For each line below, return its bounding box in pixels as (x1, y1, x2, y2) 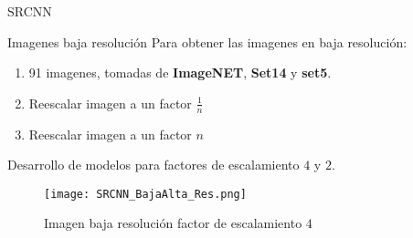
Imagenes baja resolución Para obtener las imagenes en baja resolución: (7, 32, 408, 51)
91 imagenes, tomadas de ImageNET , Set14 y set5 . (28, 63, 332, 82)
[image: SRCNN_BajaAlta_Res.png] (44, 187, 247, 201)
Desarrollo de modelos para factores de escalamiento (7, 155, 300, 174)
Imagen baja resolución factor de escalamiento (44, 213, 302, 233)
